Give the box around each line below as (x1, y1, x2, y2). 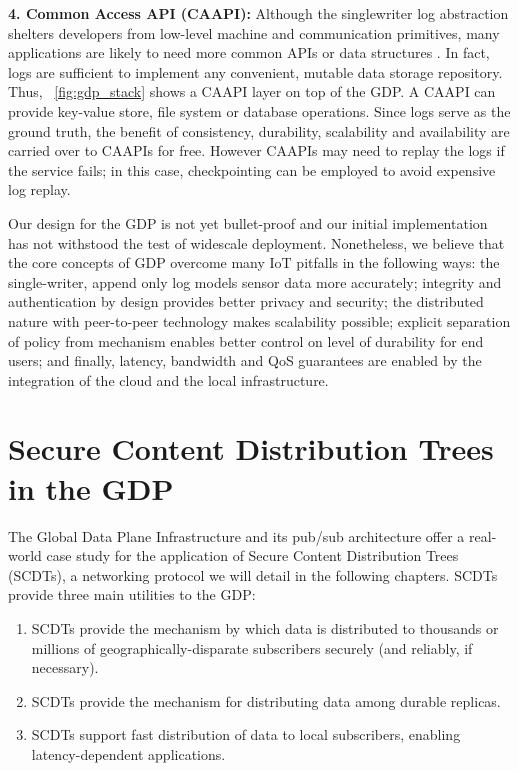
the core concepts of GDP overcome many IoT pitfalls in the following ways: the (8, 252, 500, 273)
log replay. (8, 179, 71, 200)
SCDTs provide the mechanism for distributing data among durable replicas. (31, 690, 501, 711)
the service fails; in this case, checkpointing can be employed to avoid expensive (8, 159, 496, 180)
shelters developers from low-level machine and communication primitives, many (8, 22, 500, 43)
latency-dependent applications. (31, 743, 226, 764)
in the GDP (8, 467, 174, 508)
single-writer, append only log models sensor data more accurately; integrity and (8, 271, 502, 292)
